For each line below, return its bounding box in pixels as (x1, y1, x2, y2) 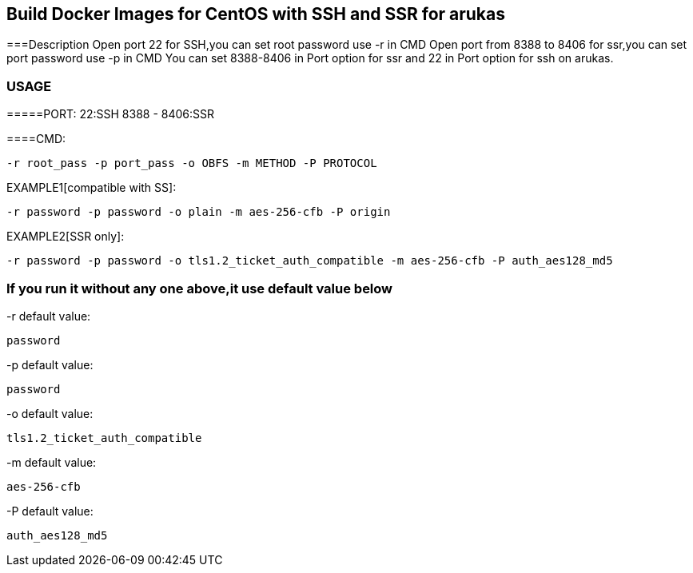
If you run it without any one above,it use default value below (6, 280, 393, 296)
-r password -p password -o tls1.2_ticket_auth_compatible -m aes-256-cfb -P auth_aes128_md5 (6, 254, 613, 268)
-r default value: (6, 308, 91, 323)
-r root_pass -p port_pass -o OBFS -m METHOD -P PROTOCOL (6, 157, 377, 170)
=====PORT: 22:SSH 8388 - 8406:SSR (6, 107, 215, 121)
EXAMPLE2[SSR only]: (6, 229, 125, 244)
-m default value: (6, 455, 97, 469)
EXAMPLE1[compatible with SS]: (6, 181, 177, 195)
